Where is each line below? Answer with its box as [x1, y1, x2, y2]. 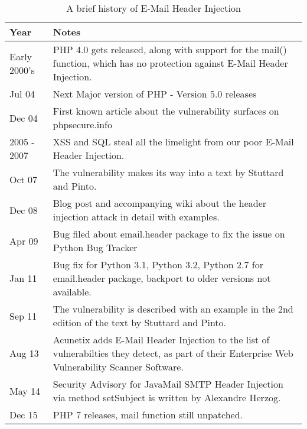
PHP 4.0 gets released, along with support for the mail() [53, 43, 287, 56]
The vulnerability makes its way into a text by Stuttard [53, 165, 284, 179]
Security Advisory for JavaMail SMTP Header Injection [53, 377, 283, 391]
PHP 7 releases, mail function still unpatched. [53, 408, 243, 421]
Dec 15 [9, 408, 38, 421]
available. [53, 285, 92, 298]
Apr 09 [9, 233, 38, 248]
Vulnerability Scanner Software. [53, 360, 184, 373]
